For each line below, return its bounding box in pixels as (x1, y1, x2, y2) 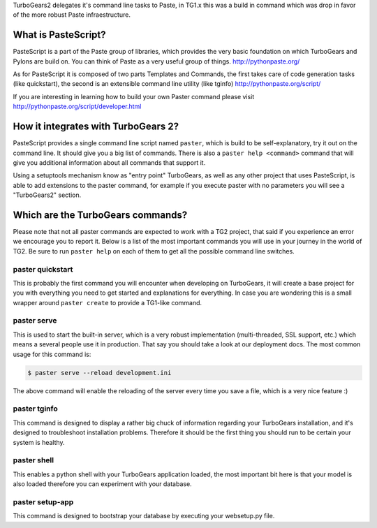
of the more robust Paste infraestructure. (13, 10, 131, 19)
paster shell (13, 455, 54, 465)
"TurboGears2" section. (13, 191, 82, 199)
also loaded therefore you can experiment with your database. (13, 480, 192, 488)
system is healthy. (13, 438, 66, 446)
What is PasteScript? (13, 29, 106, 41)
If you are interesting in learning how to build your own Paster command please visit (13, 92, 255, 101)
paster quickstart (13, 264, 73, 274)
